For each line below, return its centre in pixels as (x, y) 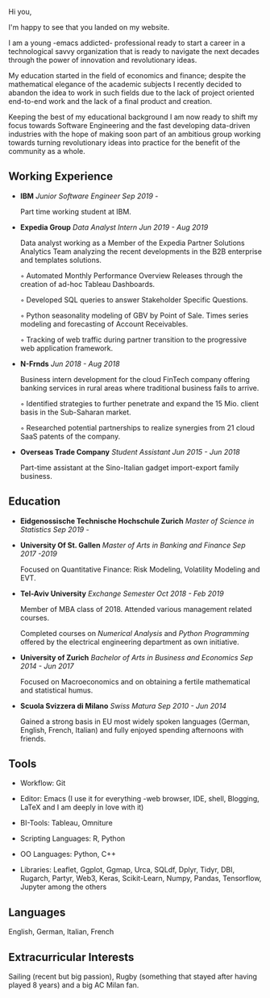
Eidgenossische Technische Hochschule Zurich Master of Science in (137, 521)
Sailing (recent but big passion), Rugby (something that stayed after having (133, 977)
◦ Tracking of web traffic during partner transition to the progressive (133, 339)
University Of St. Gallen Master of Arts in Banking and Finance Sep (133, 545)
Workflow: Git (43, 783)
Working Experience (61, 177)
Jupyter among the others (63, 887)
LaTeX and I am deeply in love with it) (82, 807)
